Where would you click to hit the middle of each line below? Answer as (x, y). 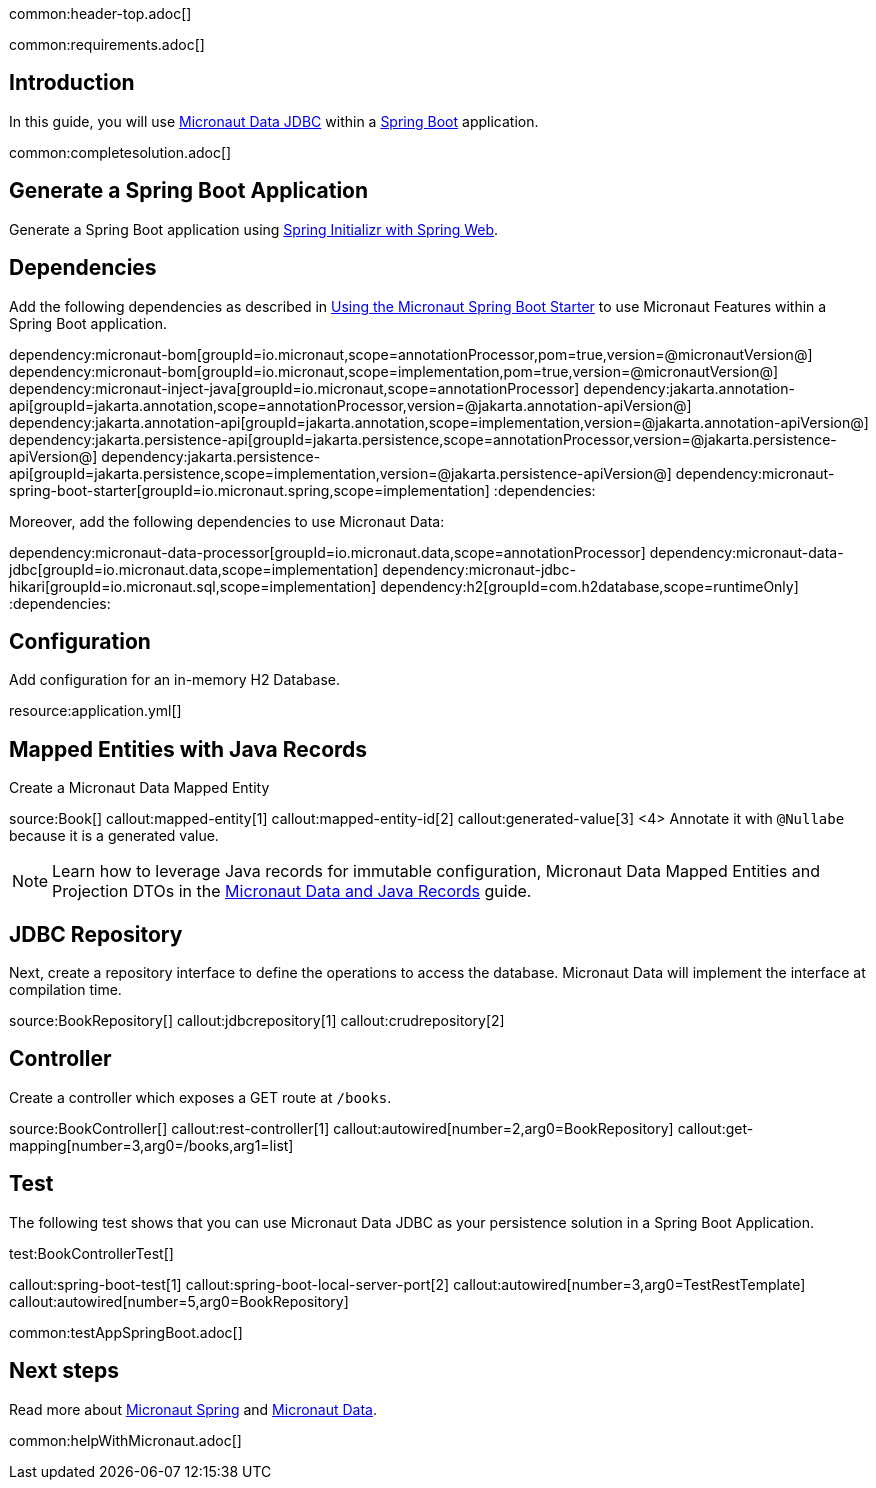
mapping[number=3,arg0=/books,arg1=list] (151, 1145)
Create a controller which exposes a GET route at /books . (200, 1097)
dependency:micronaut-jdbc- (479, 569)
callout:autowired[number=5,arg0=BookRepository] (179, 1301)
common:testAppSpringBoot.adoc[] (126, 1332)
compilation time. (65, 990)
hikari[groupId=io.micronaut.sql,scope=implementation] (193, 586)
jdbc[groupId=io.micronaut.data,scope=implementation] (194, 569)
